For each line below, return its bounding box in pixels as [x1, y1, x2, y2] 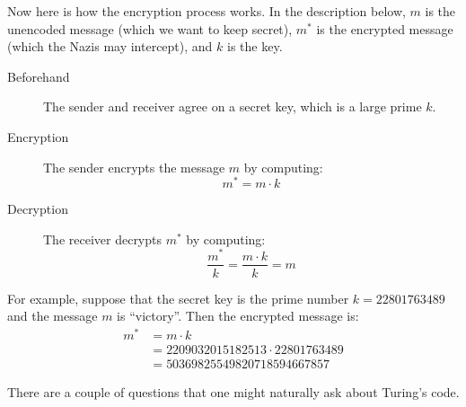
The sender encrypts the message [43, 157, 225, 176]
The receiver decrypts [43, 229, 163, 248]
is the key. [227, 37, 283, 56]
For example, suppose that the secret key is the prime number [7, 288, 349, 307]
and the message [7, 306, 98, 325]
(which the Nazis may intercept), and [7, 37, 213, 56]
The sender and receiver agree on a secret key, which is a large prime [43, 97, 422, 116]
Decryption [7, 199, 68, 218]
